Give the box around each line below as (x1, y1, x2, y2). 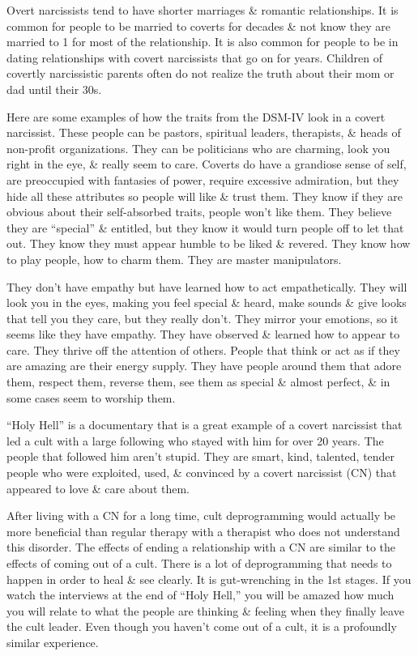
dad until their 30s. (6, 80, 102, 97)
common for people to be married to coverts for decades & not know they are (6, 17, 391, 34)
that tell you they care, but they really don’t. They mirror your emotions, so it (6, 309, 399, 326)
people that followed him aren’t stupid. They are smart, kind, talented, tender (6, 448, 395, 465)
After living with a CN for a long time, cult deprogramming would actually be (6, 507, 396, 524)
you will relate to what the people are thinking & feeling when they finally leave (6, 602, 404, 619)
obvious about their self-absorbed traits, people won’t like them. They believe (6, 203, 392, 220)
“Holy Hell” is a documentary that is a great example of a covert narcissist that (6, 416, 403, 433)
